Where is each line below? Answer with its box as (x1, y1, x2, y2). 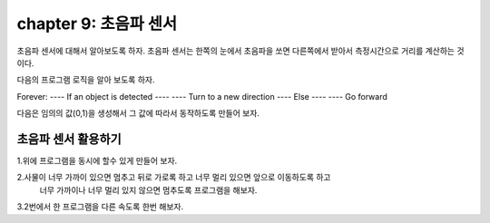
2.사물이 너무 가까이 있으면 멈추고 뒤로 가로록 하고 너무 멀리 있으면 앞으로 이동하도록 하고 (16, 172, 331, 183)
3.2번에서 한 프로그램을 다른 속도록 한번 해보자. (16, 201, 184, 212)
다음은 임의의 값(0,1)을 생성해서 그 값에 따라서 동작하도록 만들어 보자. (16, 108, 260, 119)
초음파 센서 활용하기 (16, 131, 122, 147)
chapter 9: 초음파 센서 (16, 14, 178, 34)
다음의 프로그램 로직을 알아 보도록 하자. (16, 74, 155, 85)
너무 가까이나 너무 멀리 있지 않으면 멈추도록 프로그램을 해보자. (39, 184, 258, 195)
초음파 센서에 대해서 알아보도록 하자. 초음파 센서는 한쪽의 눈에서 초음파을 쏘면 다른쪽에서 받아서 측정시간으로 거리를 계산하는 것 (16, 45, 465, 56)
